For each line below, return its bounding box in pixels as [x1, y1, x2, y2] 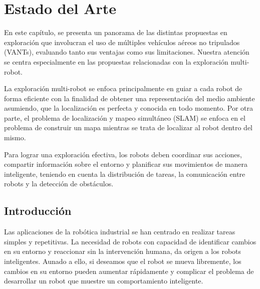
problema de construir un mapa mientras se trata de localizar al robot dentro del [4, 122, 252, 133]
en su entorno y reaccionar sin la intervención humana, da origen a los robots [4, 246, 241, 256]
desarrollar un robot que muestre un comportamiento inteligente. [4, 275, 203, 286]
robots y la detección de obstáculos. [4, 178, 114, 189]
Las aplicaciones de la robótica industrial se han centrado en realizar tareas [4, 226, 235, 237]
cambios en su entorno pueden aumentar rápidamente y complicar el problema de [4, 265, 254, 276]
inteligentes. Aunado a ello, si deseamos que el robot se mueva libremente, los [4, 256, 241, 266]
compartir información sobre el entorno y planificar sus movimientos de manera [4, 159, 247, 169]
